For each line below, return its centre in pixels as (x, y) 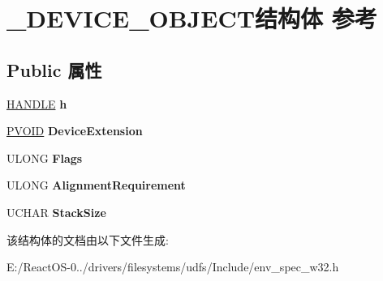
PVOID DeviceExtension (75, 131)
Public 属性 (54, 69)
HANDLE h (37, 103)
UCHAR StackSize (56, 212)
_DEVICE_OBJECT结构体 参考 (192, 18)
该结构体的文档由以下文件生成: (88, 239)
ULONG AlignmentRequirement (96, 185)
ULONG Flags (45, 158)
